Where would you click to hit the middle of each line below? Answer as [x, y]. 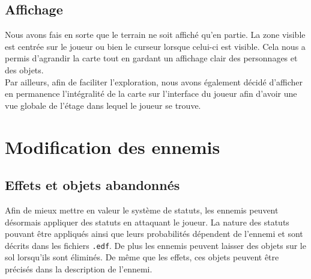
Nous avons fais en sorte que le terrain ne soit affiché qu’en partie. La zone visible [155, 35]
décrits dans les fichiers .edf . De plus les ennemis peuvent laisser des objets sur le [155, 245]
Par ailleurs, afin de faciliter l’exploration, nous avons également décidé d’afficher [154, 81]
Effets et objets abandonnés [92, 185]
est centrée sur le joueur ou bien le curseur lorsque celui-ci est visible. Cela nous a [155, 46]
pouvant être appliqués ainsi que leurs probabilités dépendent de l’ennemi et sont [154, 234]
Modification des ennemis [113, 146]
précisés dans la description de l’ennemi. [79, 268]
